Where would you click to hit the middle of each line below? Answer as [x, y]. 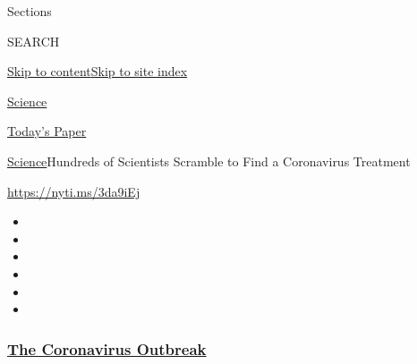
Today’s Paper [47, 131]
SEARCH [34, 41]
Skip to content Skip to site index [98, 71]
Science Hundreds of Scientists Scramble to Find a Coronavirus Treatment [209, 161]
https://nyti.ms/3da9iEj [74, 191]
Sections [30, 11]
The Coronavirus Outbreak [107, 348]
